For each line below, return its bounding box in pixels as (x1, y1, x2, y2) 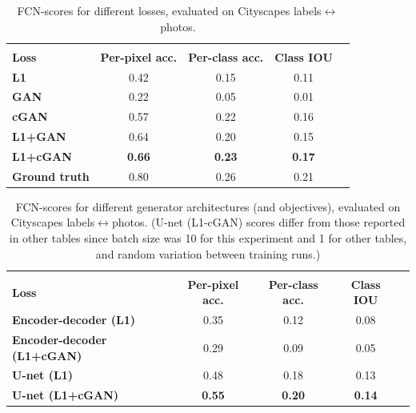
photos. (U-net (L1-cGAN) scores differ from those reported (111, 214, 406, 231)
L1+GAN (12, 128, 66, 145)
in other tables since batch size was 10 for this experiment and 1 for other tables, (9, 230, 407, 247)
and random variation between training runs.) (95, 245, 321, 262)
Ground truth (12, 167, 90, 184)
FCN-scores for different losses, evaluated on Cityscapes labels (17, 2, 322, 18)
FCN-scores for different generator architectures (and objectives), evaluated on (15, 198, 401, 215)
